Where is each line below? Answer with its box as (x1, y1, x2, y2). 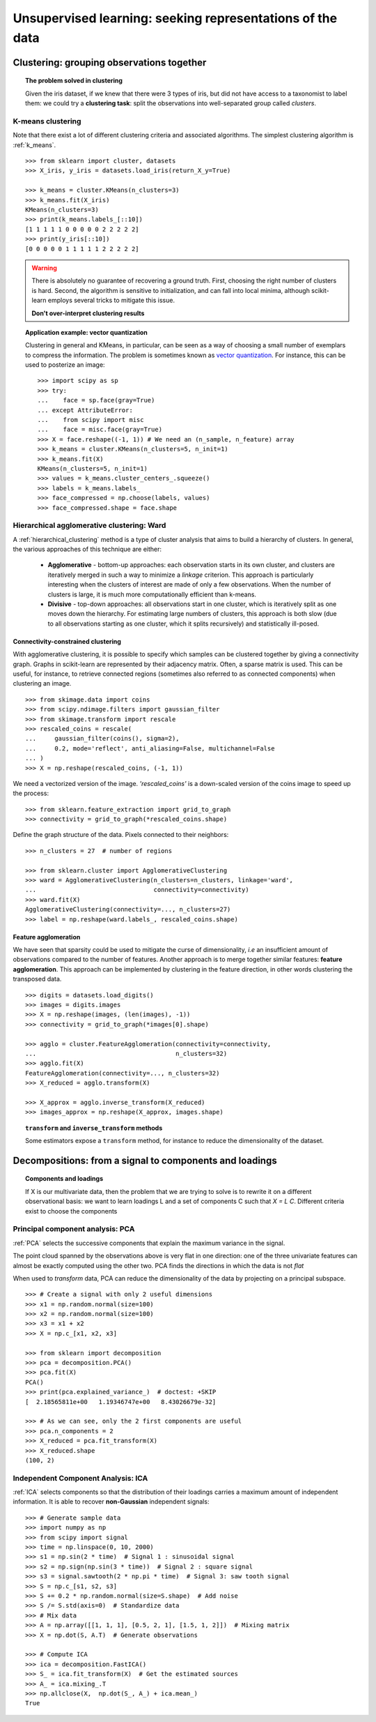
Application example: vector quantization (25, 328, 148, 336)
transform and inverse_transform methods (25, 1124, 163, 1132)
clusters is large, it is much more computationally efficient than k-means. (47, 590, 257, 598)
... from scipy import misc (37, 416, 144, 424)
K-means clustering (13, 116, 81, 126)
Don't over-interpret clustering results (31, 309, 145, 317)
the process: (13, 789, 49, 798)
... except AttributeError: (37, 406, 134, 414)
